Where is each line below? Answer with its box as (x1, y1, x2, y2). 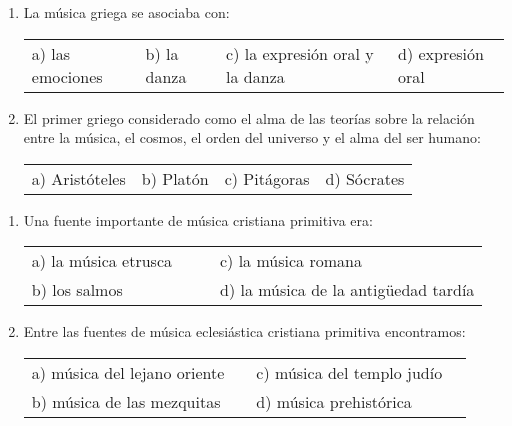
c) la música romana (220, 249, 362, 273)
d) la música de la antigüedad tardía (220, 278, 475, 302)
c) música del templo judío (256, 360, 443, 384)
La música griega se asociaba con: (23, 2, 230, 22)
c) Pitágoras (224, 166, 310, 190)
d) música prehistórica (256, 389, 412, 413)
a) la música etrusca (31, 249, 172, 273)
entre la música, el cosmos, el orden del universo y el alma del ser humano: (23, 127, 481, 148)
